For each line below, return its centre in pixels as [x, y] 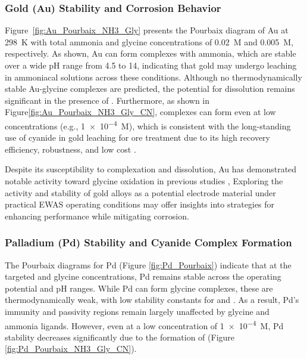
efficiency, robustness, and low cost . [71, 149]
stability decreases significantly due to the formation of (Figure [120, 337]
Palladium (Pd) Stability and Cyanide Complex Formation [148, 242]
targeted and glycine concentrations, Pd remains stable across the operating [143, 276]
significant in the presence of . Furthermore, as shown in [107, 100]
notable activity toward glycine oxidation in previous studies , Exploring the [144, 181]
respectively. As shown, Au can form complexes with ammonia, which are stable [151, 53]
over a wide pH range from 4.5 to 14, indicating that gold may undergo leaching [151, 65]
